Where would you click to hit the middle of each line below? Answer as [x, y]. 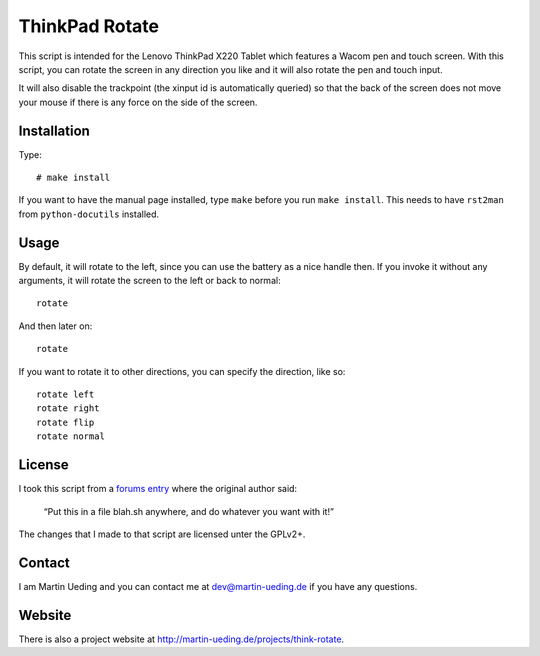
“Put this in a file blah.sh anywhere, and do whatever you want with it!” [189, 511]
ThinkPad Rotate [89, 26]
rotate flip [65, 422]
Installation [54, 130]
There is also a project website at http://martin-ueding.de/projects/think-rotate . [181, 639]
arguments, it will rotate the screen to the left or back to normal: [149, 281]
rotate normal [70, 436]
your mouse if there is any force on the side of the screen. [138, 102]
